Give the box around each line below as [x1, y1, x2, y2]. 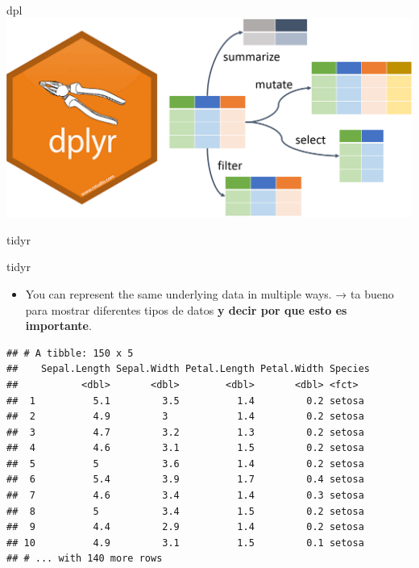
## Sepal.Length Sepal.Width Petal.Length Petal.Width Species [6, 363, 371, 375]
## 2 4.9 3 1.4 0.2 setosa [6, 411, 364, 423]
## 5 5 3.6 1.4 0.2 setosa [6, 457, 364, 470]
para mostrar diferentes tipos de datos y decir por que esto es [25, 301, 347, 318]
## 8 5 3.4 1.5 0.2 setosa [6, 505, 364, 517]
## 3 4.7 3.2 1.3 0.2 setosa [6, 426, 364, 438]
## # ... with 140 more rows [6, 553, 163, 565]
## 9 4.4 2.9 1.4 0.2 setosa [6, 521, 364, 533]
